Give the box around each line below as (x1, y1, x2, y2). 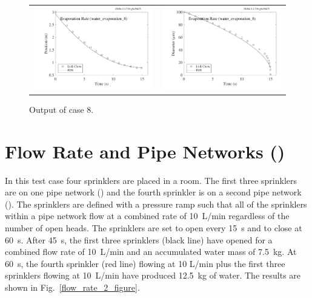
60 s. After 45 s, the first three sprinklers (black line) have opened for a (5, 233, 273, 246)
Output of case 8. (29, 103, 94, 115)
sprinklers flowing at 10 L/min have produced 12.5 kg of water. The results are (5, 269, 301, 282)
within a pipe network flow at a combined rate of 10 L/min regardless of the (5, 209, 290, 222)
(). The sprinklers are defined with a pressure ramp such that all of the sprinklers (5, 197, 307, 210)
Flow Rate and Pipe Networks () (5, 138, 285, 163)
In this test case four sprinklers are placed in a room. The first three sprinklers (5, 174, 297, 186)
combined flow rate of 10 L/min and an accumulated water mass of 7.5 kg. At (5, 245, 297, 258)
